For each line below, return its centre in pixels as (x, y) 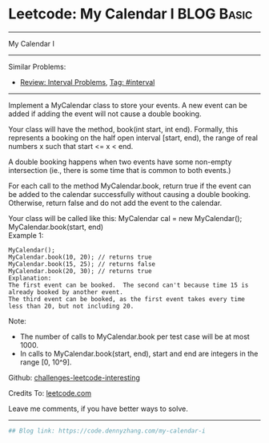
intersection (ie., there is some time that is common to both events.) (120, 170)
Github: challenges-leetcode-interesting (74, 377)
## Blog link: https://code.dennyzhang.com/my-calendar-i (107, 431)
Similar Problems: (37, 66)
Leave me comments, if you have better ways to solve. (98, 409)
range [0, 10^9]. (46, 362)
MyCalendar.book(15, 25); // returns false (82, 264)
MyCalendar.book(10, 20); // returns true (80, 257)
